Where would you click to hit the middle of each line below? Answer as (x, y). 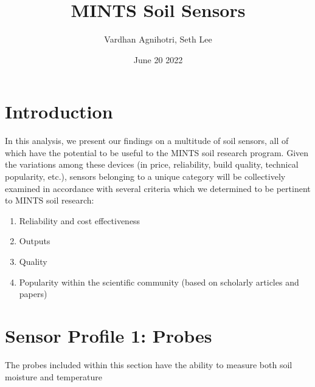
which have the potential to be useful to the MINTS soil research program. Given (157, 152)
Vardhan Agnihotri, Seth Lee (158, 39)
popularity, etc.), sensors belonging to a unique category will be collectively (145, 176)
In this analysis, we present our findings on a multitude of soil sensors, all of (147, 141)
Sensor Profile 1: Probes (109, 335)
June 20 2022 (158, 59)
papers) (33, 294)
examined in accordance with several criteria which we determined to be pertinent (158, 188)
